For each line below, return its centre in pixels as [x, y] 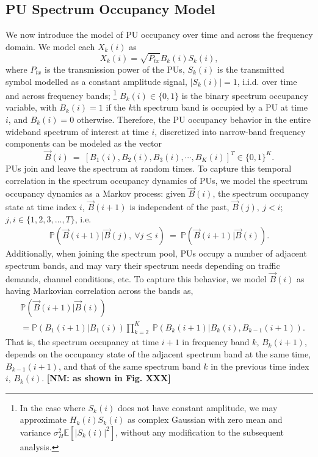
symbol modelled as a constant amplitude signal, [96, 81]
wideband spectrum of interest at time [77, 131]
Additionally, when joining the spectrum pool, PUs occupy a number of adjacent [156, 253]
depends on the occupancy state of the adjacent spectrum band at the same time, [158, 353]
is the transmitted [251, 69]
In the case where [52, 407]
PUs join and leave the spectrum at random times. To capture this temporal [149, 168]
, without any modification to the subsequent [200, 432]
